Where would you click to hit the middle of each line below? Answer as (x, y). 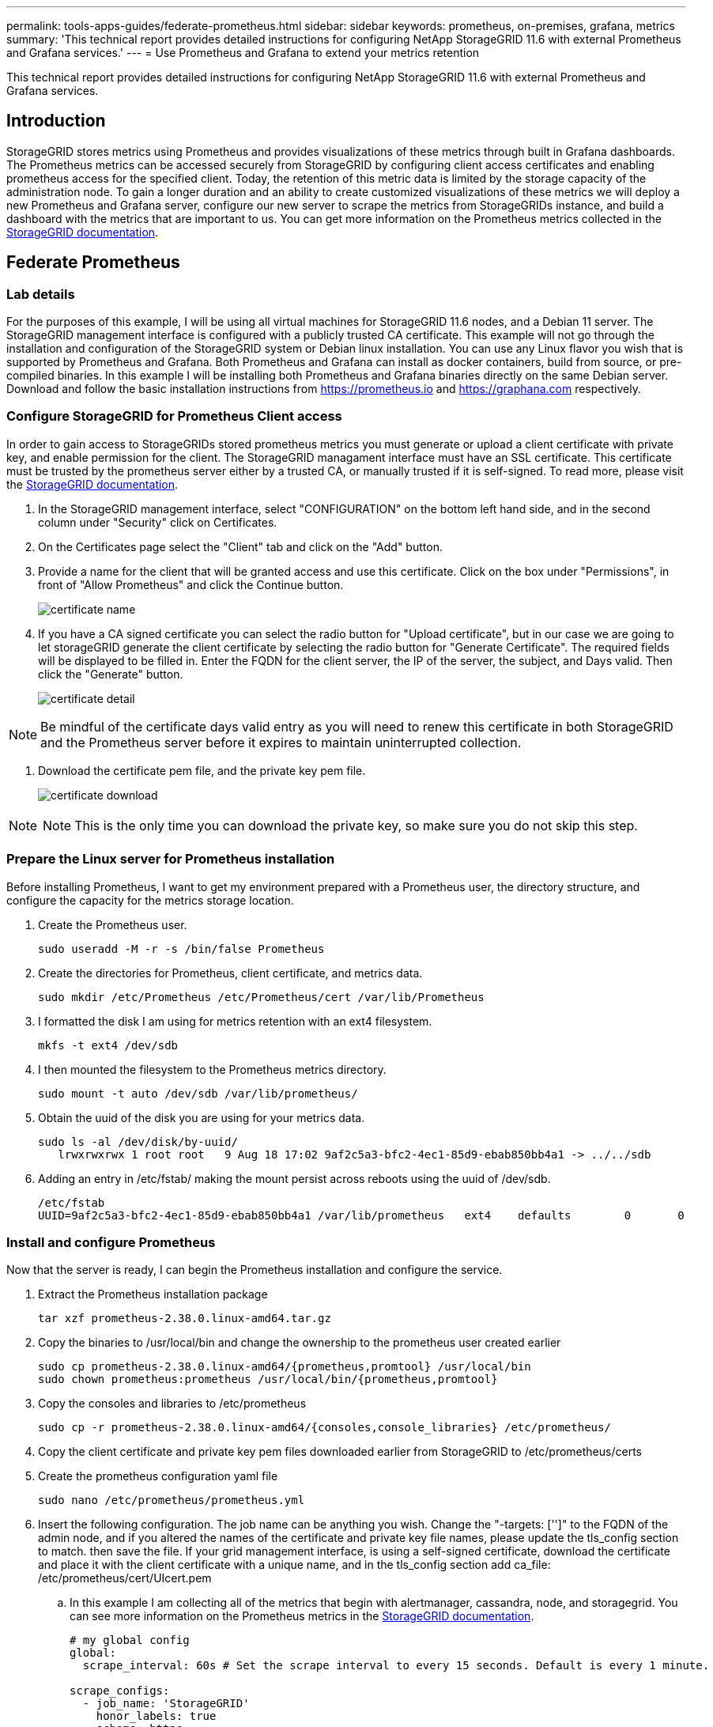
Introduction (56, 121)
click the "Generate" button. (111, 674)
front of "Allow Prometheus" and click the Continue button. (191, 584)
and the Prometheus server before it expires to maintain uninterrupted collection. (281, 742)
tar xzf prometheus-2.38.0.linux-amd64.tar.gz (185, 1319)
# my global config (130, 1640)
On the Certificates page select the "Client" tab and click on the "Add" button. (240, 546)
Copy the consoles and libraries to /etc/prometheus (172, 1404)
